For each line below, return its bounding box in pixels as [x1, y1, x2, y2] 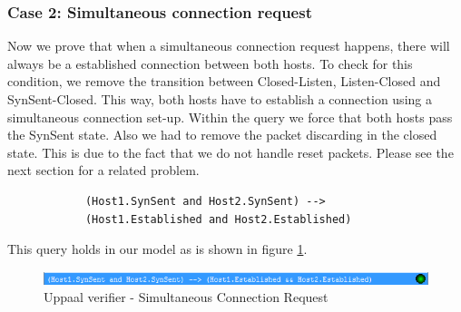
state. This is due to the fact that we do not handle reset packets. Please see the [7, 142, 454, 161]
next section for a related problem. [7, 161, 200, 180]
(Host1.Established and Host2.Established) [84, 212, 352, 226]
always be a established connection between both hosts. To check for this [7, 54, 413, 73]
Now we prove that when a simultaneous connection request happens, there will [7, 36, 450, 55]
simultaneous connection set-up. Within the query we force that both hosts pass [7, 107, 453, 126]
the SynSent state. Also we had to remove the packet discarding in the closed [7, 125, 437, 144]
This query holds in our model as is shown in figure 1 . [7, 239, 308, 258]
